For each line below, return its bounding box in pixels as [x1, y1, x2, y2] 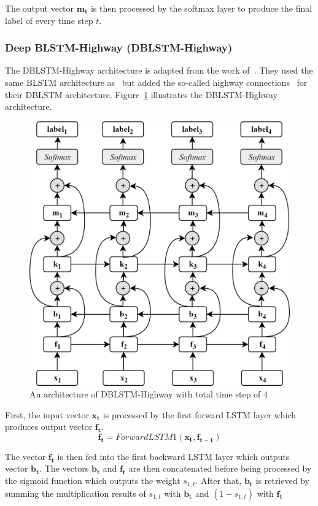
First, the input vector [5, 408, 89, 421]
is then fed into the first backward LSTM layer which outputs [57, 450, 290, 462]
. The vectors [39, 462, 89, 475]
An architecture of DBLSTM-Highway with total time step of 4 [29, 388, 268, 401]
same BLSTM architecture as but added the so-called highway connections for [5, 76, 308, 88]
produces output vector [5, 420, 93, 433]
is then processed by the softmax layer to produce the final [90, 2, 312, 14]
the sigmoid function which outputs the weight [5, 474, 180, 487]
